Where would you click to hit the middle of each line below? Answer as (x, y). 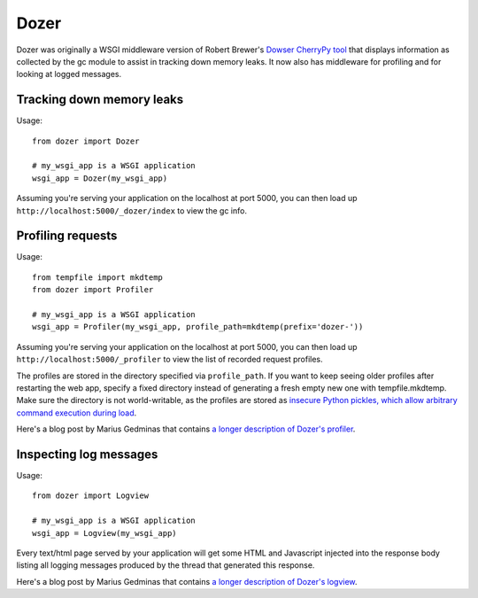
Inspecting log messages (87, 454)
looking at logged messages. (69, 74)
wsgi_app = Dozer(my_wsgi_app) (100, 178)
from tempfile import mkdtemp (98, 277)
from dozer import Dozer (86, 141)
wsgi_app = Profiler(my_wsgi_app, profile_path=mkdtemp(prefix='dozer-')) (198, 327)
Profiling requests (67, 236)
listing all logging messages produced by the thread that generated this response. (166, 565)
